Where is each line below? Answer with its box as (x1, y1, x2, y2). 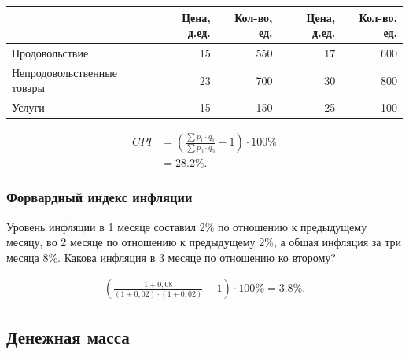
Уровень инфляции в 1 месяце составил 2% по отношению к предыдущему (6, 218, 367, 234)
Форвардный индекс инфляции (6, 187, 193, 207)
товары (12, 79, 45, 96)
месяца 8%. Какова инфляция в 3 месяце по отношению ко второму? (6, 249, 336, 265)
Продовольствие (12, 44, 89, 61)
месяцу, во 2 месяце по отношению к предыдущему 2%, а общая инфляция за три (6, 234, 401, 250)
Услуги (12, 99, 45, 116)
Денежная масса (6, 324, 130, 348)
